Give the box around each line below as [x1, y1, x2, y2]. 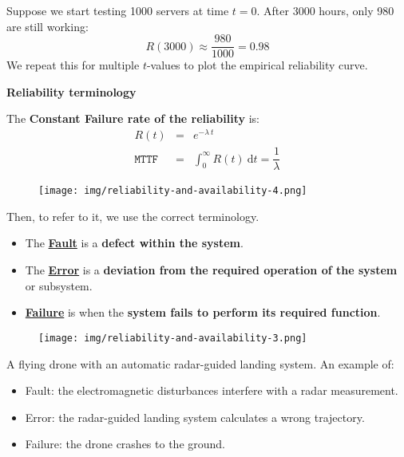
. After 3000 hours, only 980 [256, 2, 394, 18]
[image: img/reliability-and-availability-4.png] [38, 185, 307, 197]
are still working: [6, 18, 89, 34]
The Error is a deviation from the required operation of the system [25, 262, 398, 278]
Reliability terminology [6, 83, 137, 100]
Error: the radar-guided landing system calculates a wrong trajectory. [25, 408, 365, 425]
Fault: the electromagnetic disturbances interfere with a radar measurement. [25, 382, 398, 399]
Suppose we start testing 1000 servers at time [6, 2, 229, 18]
